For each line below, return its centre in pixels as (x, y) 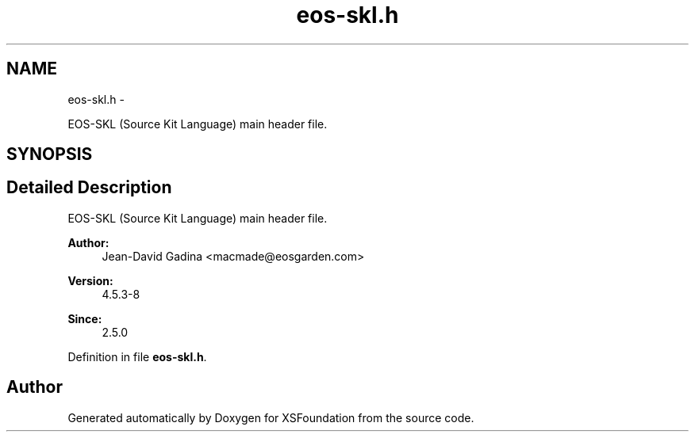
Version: (90, 280)
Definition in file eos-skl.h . (137, 356)
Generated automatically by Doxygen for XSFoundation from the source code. (271, 417)
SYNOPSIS (50, 154)
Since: (85, 318)
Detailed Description (89, 188)
